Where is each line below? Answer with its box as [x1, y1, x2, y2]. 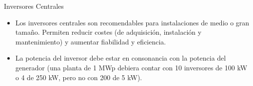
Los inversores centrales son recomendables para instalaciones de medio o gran [15, 17, 250, 27]
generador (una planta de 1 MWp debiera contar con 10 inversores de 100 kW [15, 62, 248, 72]
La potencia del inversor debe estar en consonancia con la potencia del [15, 53, 226, 63]
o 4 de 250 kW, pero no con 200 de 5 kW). [15, 72, 142, 82]
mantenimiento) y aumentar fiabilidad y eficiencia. [15, 36, 166, 46]
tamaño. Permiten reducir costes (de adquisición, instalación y [15, 27, 202, 37]
